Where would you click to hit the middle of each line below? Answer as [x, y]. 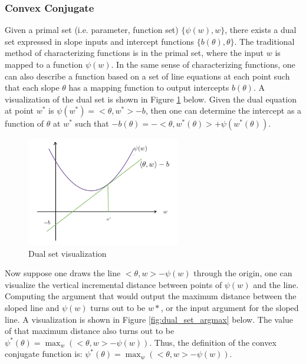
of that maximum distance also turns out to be [90, 331]
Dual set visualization [68, 253]
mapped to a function [44, 64]
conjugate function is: [44, 354]
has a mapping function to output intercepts [149, 87]
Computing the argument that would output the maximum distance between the [151, 296]
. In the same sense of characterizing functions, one [203, 64]
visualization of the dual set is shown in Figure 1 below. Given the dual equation [151, 99]
